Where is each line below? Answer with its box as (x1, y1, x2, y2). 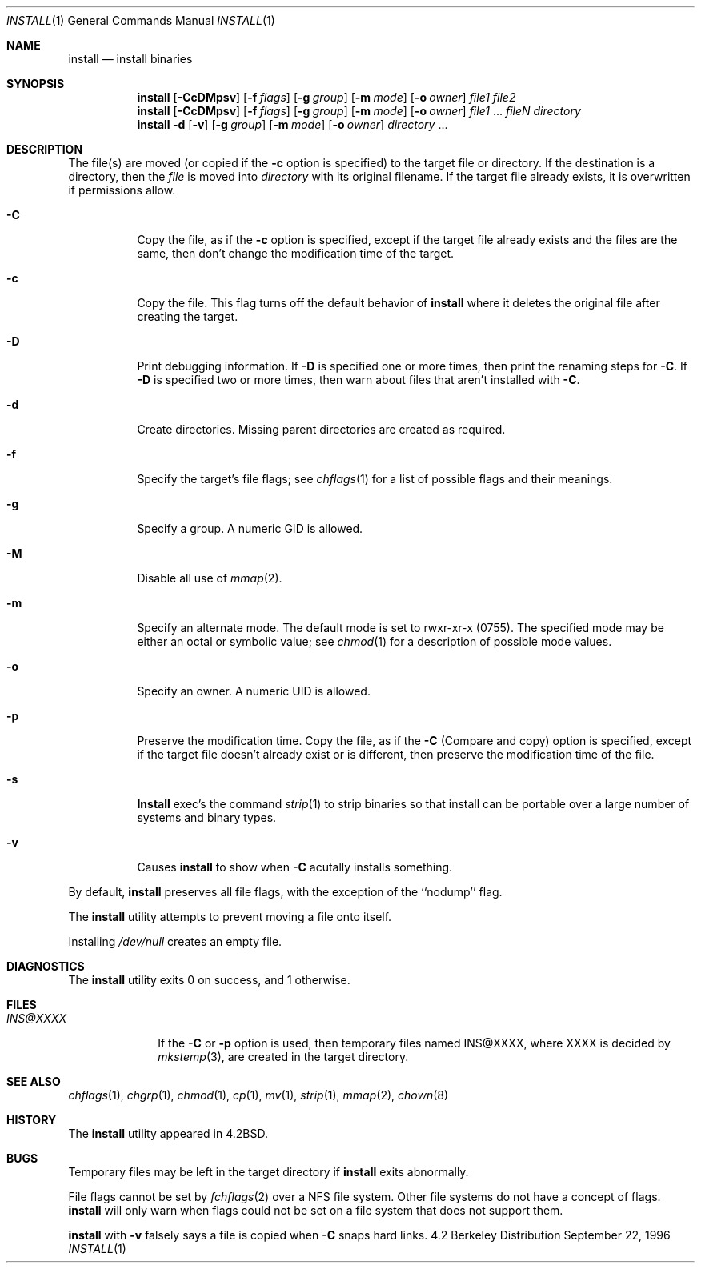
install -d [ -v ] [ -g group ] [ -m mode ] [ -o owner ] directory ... (137, 118, 448, 131)
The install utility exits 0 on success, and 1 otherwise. (68, 973, 350, 987)
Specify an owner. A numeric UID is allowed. (137, 684, 371, 698)
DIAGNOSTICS (6, 959, 85, 973)
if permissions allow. (68, 183, 176, 197)
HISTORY (6, 1113, 57, 1127)
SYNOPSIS (6, 77, 65, 90)
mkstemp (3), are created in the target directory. (158, 1050, 409, 1063)
